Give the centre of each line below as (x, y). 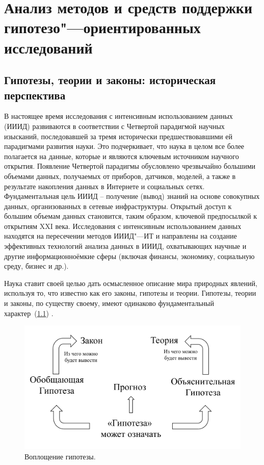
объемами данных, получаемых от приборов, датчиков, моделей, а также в (120, 176)
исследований (48, 47)
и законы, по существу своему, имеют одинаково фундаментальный (109, 303)
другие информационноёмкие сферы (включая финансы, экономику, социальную (129, 256)
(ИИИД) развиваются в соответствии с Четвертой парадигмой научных (114, 126)
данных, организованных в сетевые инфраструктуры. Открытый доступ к (118, 206)
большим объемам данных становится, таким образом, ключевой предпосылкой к (131, 216)
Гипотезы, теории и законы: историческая (110, 80)
